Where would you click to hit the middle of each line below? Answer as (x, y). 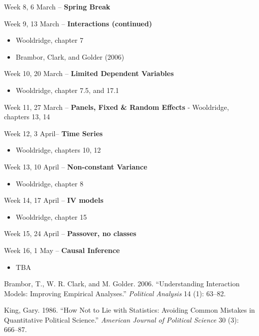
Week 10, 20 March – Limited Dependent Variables (89, 73)
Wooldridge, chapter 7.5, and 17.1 (67, 90)
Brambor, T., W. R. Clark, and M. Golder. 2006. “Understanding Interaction (122, 284)
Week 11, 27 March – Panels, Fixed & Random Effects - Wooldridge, (117, 107)
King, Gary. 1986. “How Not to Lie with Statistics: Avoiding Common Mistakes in (129, 310)
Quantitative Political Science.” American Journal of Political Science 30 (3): (122, 319)
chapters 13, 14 (27, 117)
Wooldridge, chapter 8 (50, 183)
